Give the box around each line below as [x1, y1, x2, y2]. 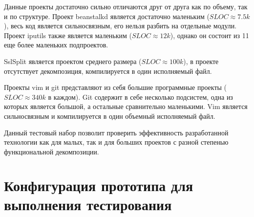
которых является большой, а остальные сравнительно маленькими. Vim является [4, 101, 248, 111]
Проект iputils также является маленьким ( [4, 30, 132, 40]
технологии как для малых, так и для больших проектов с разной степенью [4, 137, 229, 147]
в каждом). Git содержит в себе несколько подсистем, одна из [48, 91, 233, 102]
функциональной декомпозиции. [4, 146, 99, 156]
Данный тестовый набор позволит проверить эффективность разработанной [4, 127, 229, 137]
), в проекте [183, 56, 219, 66]
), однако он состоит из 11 [170, 30, 249, 40]
